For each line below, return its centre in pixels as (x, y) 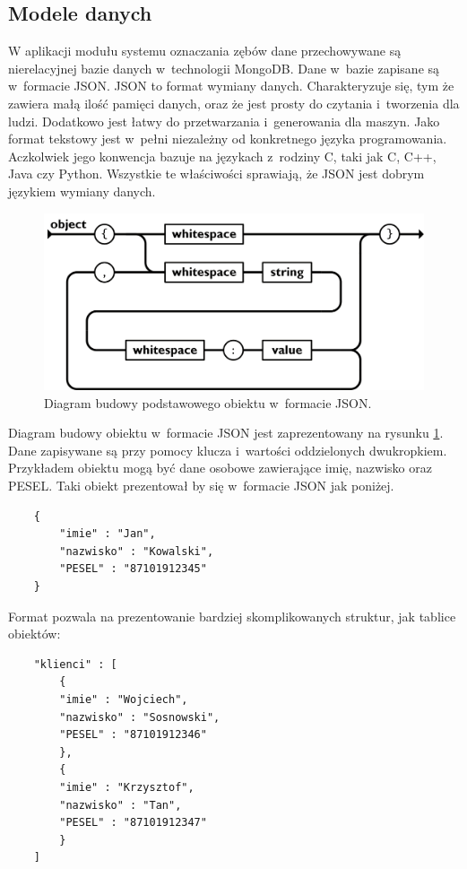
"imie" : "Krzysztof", (127, 787)
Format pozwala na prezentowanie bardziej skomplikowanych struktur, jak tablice (232, 616)
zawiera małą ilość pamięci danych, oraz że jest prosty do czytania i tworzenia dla (234, 103)
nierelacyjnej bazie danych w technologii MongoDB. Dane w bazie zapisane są (224, 68)
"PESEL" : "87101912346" (133, 735)
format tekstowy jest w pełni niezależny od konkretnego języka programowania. (228, 139)
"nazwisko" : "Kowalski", (137, 551)
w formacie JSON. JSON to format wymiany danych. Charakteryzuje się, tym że (231, 86)
